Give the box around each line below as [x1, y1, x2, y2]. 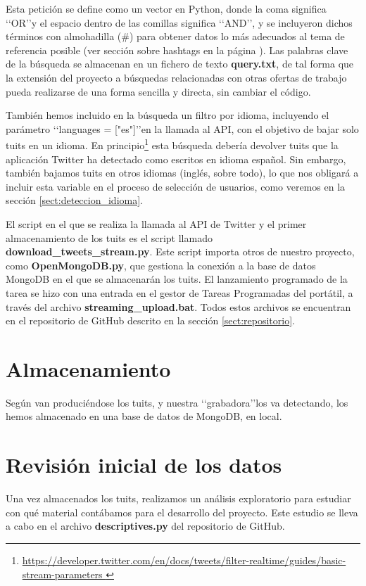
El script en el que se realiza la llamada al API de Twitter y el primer [6, 216, 307, 231]
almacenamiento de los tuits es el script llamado [6, 230, 213, 245]
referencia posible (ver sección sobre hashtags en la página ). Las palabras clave [6, 42, 348, 57]
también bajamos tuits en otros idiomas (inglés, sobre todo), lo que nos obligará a [6, 165, 359, 180]
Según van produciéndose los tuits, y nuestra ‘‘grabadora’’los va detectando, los [6, 395, 348, 409]
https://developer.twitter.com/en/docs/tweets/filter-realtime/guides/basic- [22, 552, 346, 567]
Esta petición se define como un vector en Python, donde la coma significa [6, 1, 327, 15]
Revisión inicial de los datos [6, 450, 282, 479]
